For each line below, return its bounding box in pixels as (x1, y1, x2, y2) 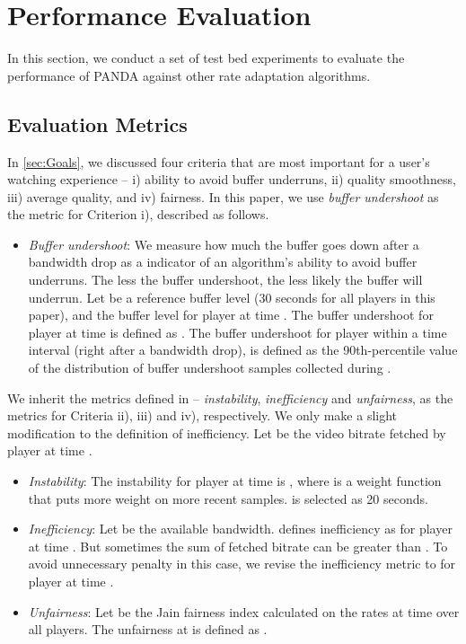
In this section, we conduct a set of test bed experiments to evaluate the (7, 49, 405, 67)
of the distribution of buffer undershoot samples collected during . (28, 358, 391, 377)
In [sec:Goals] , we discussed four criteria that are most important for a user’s (7, 152, 430, 171)
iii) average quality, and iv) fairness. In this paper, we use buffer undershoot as (7, 187, 439, 206)
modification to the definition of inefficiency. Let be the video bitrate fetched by (7, 423, 446, 442)
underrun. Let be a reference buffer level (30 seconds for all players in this (28, 287, 435, 306)
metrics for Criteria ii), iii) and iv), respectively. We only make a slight (7, 406, 398, 425)
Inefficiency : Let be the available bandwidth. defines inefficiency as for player (28, 519, 453, 538)
